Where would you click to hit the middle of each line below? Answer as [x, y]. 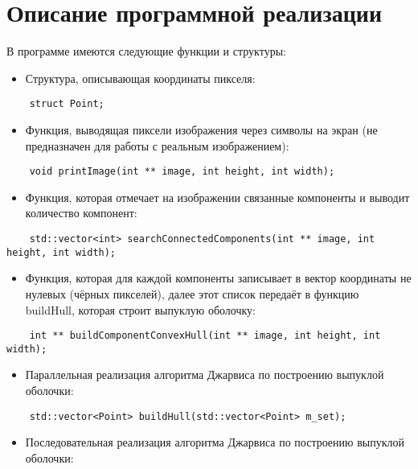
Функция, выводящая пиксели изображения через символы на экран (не [201, 129]
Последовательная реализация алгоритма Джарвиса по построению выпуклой [215, 442]
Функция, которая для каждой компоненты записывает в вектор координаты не [218, 278]
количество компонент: [81, 213]
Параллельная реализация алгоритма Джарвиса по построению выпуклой [205, 374]
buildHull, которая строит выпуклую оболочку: [141, 309]
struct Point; [67, 104]
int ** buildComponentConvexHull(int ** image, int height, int [205, 336]
